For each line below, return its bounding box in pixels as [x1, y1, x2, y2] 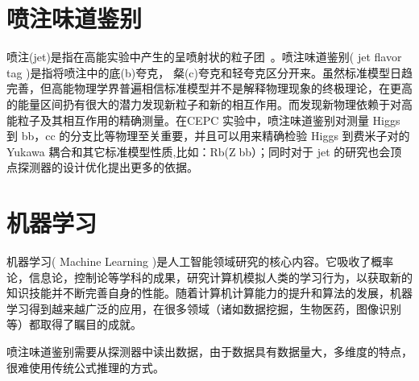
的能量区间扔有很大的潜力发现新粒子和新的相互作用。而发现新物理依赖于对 [6, 95, 401, 112]
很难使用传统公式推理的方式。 [6, 358, 164, 375]
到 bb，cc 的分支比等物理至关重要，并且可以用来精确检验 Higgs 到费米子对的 [6, 127, 410, 144]
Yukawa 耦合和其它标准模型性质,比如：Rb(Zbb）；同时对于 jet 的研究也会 [6, 143, 391, 159]
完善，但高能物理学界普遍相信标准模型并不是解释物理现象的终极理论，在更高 [6, 80, 413, 97]
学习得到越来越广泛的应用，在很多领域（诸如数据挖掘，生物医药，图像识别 [6, 300, 401, 317]
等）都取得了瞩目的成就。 [6, 316, 142, 333]
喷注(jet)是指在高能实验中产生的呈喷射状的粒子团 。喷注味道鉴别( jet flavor [6, 48, 402, 65]
